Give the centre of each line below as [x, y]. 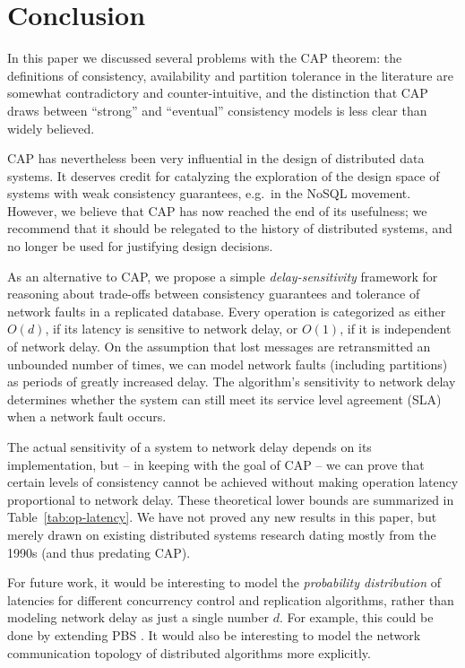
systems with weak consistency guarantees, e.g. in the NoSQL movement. [209, 193]
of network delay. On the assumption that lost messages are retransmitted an [219, 347]
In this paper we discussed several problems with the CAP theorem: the [205, 58]
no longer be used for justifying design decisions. [140, 246]
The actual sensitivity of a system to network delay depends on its [189, 447]
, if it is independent [396, 329]
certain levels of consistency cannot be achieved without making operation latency [233, 482]
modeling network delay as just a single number [138, 617]
